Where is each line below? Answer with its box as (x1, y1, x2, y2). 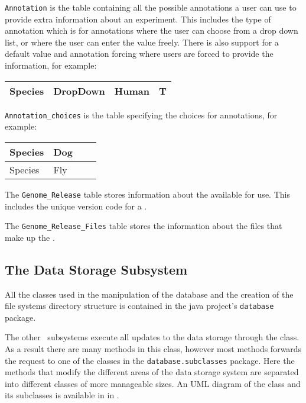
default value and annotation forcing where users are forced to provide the (5, 47, 274, 60)
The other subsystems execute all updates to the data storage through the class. (5, 331, 300, 343)
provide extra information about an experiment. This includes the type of (5, 12, 271, 25)
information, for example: (5, 59, 97, 72)
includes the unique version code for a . (5, 199, 147, 212)
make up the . (5, 231, 55, 243)
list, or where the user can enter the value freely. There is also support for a (5, 36, 279, 48)
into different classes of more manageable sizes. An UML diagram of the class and (5, 377, 301, 389)
